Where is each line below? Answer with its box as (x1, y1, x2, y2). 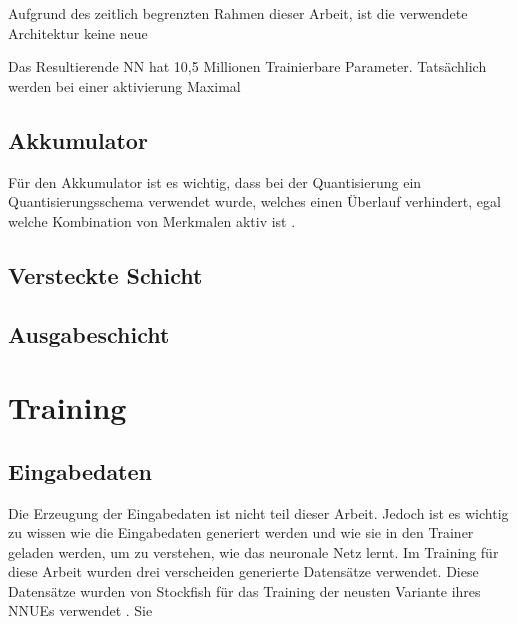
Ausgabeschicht (8, 318, 170, 349)
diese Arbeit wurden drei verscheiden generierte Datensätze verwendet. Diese (8, 561, 479, 582)
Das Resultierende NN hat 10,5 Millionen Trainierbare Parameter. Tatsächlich (8, 56, 487, 77)
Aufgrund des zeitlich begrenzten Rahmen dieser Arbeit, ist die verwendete (8, 3, 468, 23)
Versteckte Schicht (8, 259, 203, 290)
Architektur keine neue (8, 22, 148, 43)
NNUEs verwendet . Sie (8, 600, 153, 621)
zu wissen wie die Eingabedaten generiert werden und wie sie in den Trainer (8, 522, 474, 543)
